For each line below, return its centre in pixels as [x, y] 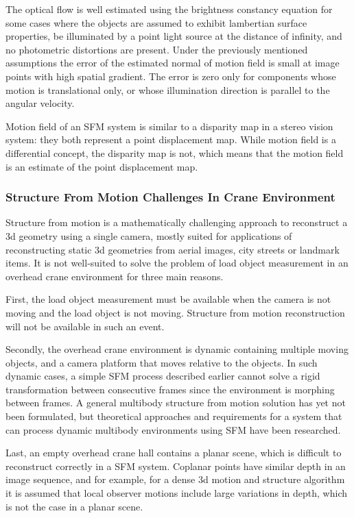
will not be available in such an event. [85, 326]
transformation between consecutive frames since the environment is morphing [170, 389]
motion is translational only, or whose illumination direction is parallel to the [168, 89]
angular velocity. [40, 103]
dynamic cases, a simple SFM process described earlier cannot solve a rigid [163, 376]
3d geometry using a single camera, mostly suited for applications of [149, 235]
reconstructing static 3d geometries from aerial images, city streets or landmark [173, 249]
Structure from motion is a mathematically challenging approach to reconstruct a [177, 222]
